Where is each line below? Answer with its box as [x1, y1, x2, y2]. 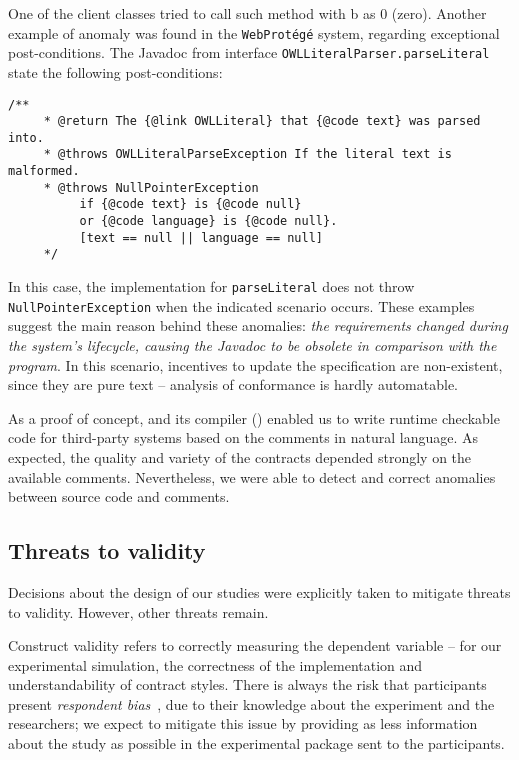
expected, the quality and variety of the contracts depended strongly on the [8, 446, 472, 467]
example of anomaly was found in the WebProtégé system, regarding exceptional [8, 22, 500, 43]
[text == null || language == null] [79, 230, 323, 245]
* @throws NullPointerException [43, 180, 259, 195]
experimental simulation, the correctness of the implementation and [8, 654, 423, 675]
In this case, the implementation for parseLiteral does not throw [8, 276, 415, 297]
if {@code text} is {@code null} [79, 197, 302, 212]
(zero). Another [391, 3, 487, 23]
